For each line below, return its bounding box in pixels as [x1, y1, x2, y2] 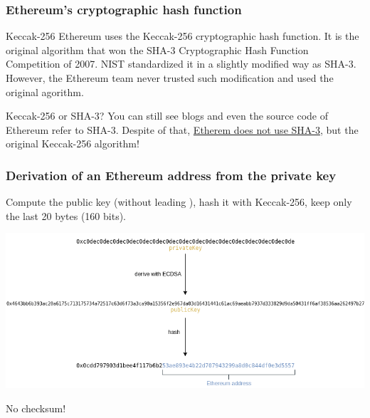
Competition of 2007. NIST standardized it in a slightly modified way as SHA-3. [6, 56, 356, 71]
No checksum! [6, 400, 66, 415]
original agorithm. [6, 84, 84, 99]
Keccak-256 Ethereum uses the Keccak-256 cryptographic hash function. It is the [6, 28, 359, 43]
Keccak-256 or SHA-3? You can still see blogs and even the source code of [6, 108, 328, 123]
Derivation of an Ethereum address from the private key [6, 166, 337, 184]
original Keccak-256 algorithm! [6, 136, 139, 151]
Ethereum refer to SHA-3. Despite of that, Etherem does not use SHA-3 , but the [6, 122, 359, 137]
